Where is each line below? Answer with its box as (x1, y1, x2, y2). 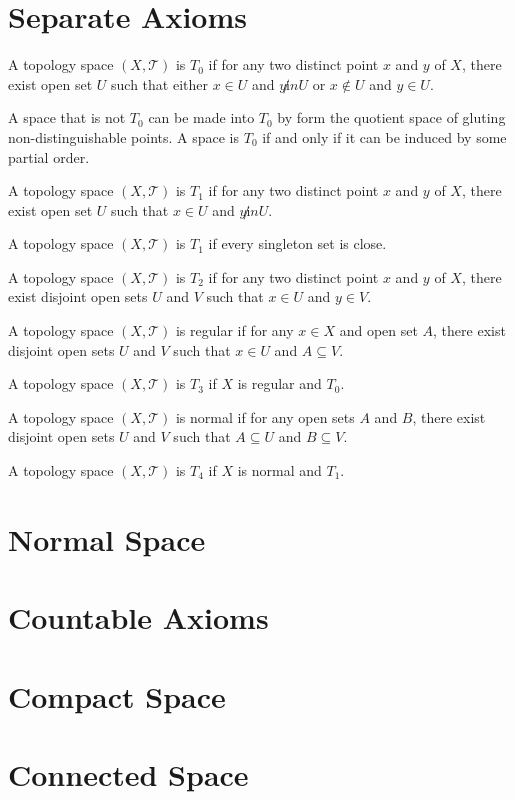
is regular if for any (175, 320, 294, 341)
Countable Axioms (8, 597, 269, 638)
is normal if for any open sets (175, 406, 355, 427)
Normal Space (8, 518, 206, 559)
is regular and (237, 373, 322, 394)
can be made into (148, 107, 255, 128)
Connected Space (8, 753, 249, 794)
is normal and (237, 460, 322, 481)
